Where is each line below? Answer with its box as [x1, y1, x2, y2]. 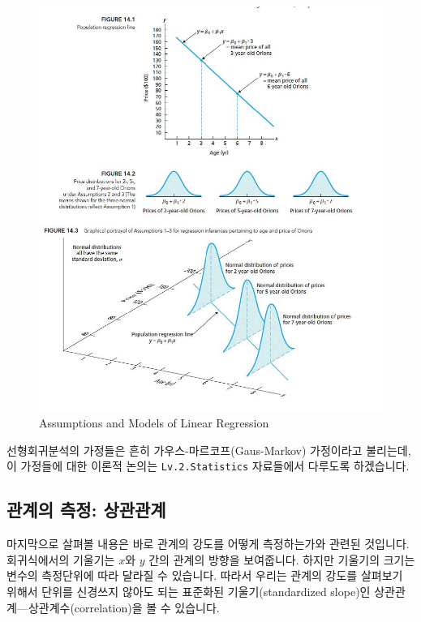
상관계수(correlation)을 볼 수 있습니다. [28, 598, 220, 616]
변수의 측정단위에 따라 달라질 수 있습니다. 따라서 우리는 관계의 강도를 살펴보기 [6, 567, 403, 584]
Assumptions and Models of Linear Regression [39, 414, 269, 431]
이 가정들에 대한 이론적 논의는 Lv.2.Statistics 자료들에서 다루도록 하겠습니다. [6, 457, 410, 474]
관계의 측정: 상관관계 [6, 497, 166, 522]
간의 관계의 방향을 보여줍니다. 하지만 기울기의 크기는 [148, 551, 415, 568]
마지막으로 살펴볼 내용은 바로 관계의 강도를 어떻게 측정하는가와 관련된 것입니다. [6, 535, 410, 552]
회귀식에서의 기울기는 [6, 551, 115, 568]
